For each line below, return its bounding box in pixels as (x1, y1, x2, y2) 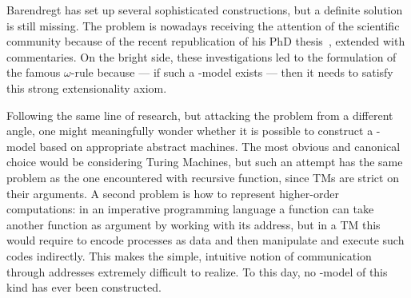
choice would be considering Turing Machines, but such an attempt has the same (6, 153, 403, 170)
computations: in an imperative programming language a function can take (6, 201, 374, 217)
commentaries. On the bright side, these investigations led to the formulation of (6, 48, 397, 65)
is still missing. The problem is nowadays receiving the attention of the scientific (6, 17, 400, 34)
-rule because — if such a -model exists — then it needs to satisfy (70, 64, 393, 81)
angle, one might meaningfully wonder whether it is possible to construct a (6, 122, 373, 139)
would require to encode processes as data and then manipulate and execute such (6, 232, 405, 248)
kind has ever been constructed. (6, 279, 162, 296)
